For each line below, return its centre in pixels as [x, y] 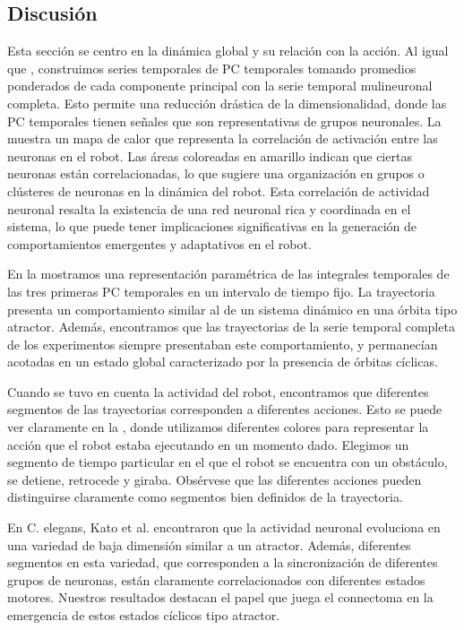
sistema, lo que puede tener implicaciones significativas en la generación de [212, 226]
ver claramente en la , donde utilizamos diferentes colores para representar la [218, 427]
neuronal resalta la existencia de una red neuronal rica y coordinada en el [209, 208]
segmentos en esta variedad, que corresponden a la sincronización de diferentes [223, 562]
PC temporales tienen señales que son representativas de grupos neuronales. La [224, 121]
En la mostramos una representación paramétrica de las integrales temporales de [228, 274]
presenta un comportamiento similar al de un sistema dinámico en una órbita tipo [232, 309]
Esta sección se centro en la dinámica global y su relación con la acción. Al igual [228, 51]
